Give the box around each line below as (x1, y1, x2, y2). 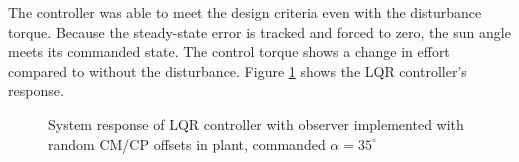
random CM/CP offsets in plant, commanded (48, 133, 326, 154)
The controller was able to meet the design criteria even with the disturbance (8, 2, 482, 22)
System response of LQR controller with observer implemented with (48, 113, 464, 134)
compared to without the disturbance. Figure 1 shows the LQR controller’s (8, 60, 467, 81)
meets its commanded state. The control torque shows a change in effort (8, 41, 450, 62)
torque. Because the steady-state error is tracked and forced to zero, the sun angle (8, 21, 511, 42)
